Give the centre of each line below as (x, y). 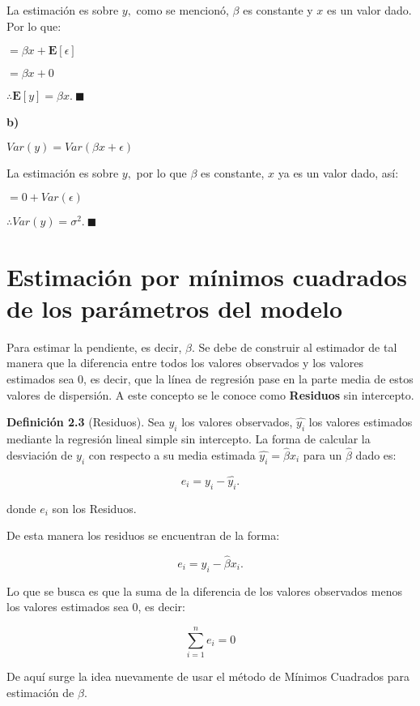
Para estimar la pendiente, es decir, (94, 347)
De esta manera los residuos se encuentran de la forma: (143, 535)
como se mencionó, (182, 10)
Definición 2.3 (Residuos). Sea (86, 422)
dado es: (376, 454)
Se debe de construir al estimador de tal (298, 347)
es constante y (278, 10)
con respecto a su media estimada (172, 454)
